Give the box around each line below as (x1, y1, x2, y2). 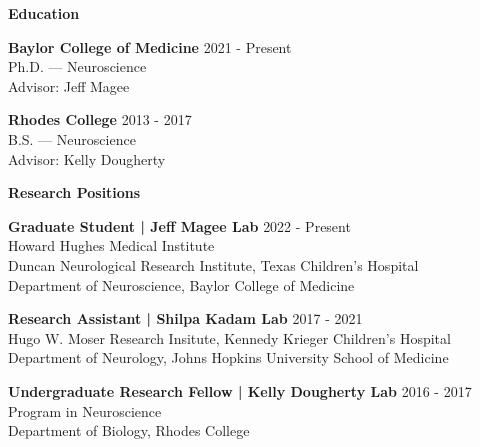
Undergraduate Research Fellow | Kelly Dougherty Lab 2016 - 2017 (8, 380, 472, 401)
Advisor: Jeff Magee (8, 75, 130, 96)
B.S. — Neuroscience (8, 128, 136, 149)
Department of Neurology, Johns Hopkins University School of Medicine (8, 347, 449, 368)
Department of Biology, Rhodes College (8, 420, 250, 441)
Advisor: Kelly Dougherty (8, 148, 166, 169)
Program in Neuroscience (8, 400, 162, 421)
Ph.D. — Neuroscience (8, 56, 147, 77)
